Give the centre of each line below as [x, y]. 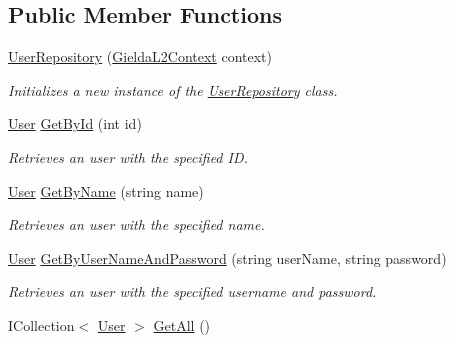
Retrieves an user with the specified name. [136, 224]
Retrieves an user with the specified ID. [128, 156]
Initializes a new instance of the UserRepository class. [173, 89]
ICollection [41, 324]
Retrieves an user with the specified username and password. [192, 291]
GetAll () [182, 324]
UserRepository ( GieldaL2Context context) [140, 56]
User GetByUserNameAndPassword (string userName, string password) [227, 257]
